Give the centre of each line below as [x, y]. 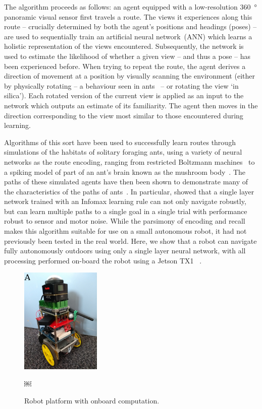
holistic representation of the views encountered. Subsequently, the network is [124, 46]
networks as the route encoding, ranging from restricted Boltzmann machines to [129, 161]
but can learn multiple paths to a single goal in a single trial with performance [126, 211]
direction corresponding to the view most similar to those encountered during [124, 115]
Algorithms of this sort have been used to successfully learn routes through [120, 142]
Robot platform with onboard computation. [92, 400]
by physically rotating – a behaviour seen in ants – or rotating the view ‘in [121, 85]
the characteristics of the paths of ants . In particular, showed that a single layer [129, 191]
